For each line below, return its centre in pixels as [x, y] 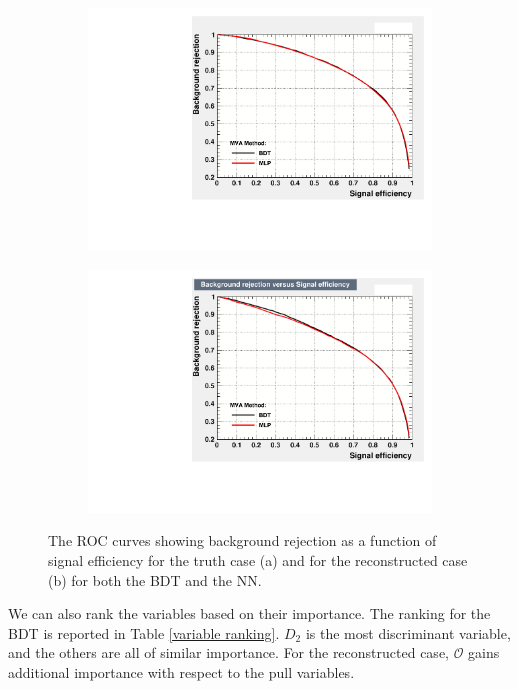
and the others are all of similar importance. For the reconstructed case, [228, 652]
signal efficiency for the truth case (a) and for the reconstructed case [258, 560]
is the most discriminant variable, [408, 632]
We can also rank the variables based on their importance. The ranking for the [249, 613]
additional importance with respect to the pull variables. [181, 671]
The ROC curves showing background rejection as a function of [242, 540]
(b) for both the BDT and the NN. [155, 579]
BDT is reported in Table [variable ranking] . [144, 632]
